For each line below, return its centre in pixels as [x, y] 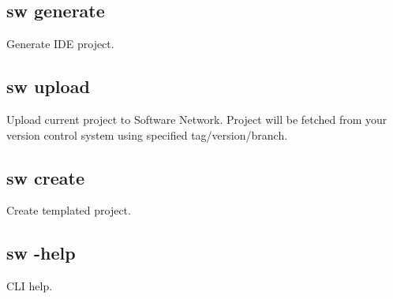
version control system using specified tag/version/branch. [147, 135]
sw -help [41, 253]
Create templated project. [69, 210]
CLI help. [30, 286]
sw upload [48, 86]
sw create [45, 177]
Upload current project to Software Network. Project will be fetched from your [197, 119]
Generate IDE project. [60, 44]
